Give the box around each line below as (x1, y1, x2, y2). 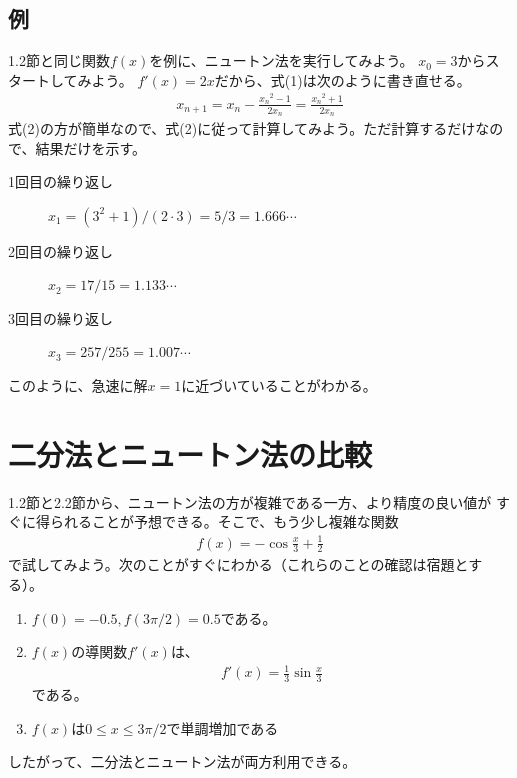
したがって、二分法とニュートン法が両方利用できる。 (8, 751, 357, 772)
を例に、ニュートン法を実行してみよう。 (149, 50, 414, 71)
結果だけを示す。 (35, 137, 147, 158)
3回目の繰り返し (8, 307, 113, 328)
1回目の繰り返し (8, 171, 113, 192)
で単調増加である (166, 717, 279, 738)
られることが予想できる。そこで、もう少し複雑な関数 (49, 511, 399, 532)
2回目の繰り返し (8, 240, 113, 261)
